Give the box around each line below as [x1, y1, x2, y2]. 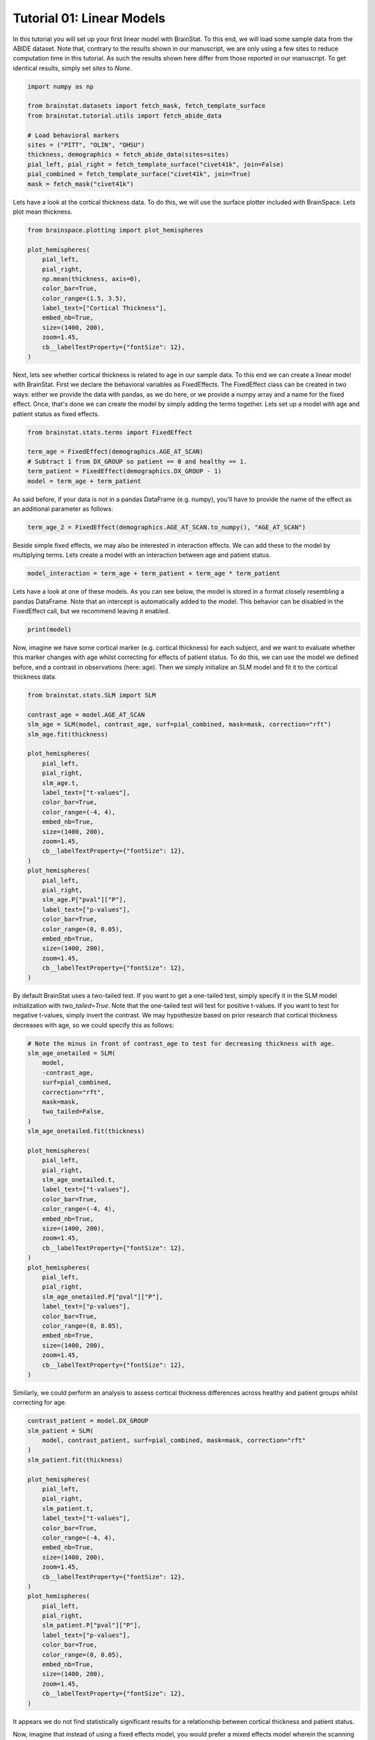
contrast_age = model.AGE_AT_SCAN [27, 711, 145, 718]
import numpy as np [27, 82, 94, 90]
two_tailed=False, [42, 1107, 105, 1116]
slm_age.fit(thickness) [27, 730, 109, 738]
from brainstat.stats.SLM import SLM [27, 691, 156, 699]
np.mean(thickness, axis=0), [42, 275, 142, 283]
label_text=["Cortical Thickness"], [42, 304, 167, 313]
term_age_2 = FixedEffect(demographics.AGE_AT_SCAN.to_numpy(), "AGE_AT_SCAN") [27, 523, 306, 531]
